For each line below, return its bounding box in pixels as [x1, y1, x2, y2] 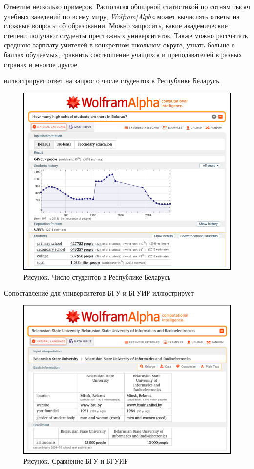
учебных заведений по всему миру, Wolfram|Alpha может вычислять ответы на [4, 11, 240, 21]
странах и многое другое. [4, 59, 79, 69]
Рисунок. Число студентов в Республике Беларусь [23, 271, 171, 281]
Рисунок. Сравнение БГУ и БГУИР [23, 455, 128, 466]
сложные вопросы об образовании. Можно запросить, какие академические [4, 21, 228, 31]
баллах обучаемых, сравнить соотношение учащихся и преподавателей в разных [4, 49, 242, 59]
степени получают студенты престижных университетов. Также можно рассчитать [4, 30, 248, 40]
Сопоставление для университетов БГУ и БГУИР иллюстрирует [4, 288, 194, 298]
